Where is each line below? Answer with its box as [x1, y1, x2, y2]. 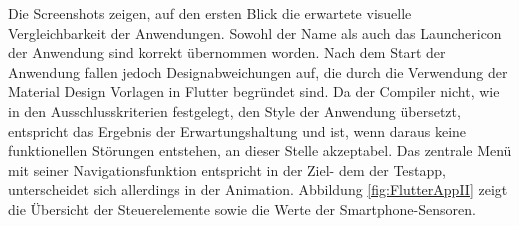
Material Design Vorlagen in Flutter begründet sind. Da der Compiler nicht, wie [8, 81, 500, 102]
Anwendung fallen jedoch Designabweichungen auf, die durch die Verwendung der [8, 61, 508, 82]
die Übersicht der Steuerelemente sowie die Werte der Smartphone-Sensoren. [8, 198, 476, 219]
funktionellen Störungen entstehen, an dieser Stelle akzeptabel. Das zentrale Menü [8, 140, 512, 161]
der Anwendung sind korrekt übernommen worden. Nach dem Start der [8, 42, 446, 63]
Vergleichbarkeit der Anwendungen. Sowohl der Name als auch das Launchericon [8, 22, 502, 43]
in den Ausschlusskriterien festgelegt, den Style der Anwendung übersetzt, [8, 100, 461, 121]
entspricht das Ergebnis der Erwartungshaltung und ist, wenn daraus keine [8, 120, 467, 141]
